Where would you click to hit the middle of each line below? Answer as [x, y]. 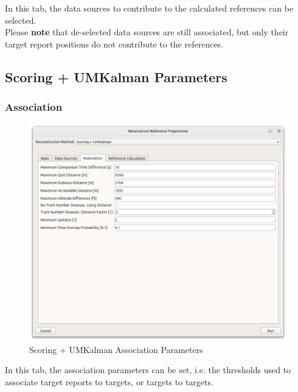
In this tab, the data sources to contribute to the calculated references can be [149, 8]
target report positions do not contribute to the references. [114, 44]
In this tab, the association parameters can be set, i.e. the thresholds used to [148, 370]
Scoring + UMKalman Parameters [116, 76]
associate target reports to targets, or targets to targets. [109, 382]
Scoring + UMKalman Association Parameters [116, 349]
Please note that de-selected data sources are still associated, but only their [147, 32]
